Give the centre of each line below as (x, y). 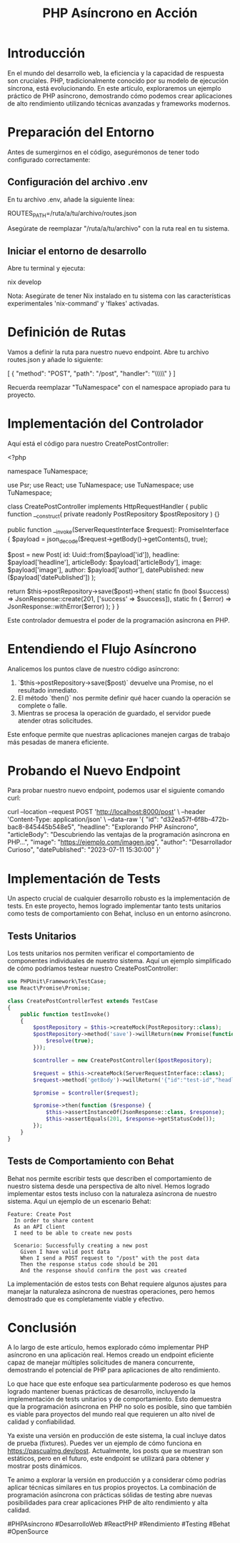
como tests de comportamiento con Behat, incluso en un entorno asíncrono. (119, 914)
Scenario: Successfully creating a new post (81, 1245)
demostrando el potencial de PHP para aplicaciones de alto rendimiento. (114, 1370)
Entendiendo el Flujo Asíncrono (102, 649)
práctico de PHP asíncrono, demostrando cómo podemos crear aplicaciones (120, 96)
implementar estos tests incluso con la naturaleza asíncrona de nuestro (112, 1193)
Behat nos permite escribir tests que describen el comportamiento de (110, 1178)
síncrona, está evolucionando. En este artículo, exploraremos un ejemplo (114, 88)
